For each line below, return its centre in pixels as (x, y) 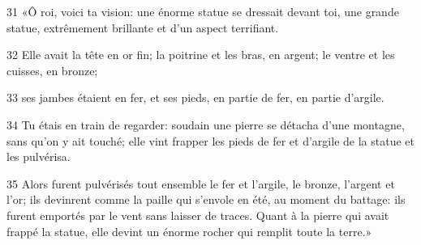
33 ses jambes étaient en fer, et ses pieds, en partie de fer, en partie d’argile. (195, 97)
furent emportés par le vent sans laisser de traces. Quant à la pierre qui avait (198, 215)
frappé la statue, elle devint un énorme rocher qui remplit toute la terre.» (189, 231)
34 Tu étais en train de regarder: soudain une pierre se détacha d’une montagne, (206, 124)
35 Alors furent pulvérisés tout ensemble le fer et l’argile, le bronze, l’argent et (201, 183)
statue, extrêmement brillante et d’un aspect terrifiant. (143, 27)
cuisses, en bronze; (52, 70)
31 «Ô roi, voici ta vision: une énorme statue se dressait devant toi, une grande (203, 11)
